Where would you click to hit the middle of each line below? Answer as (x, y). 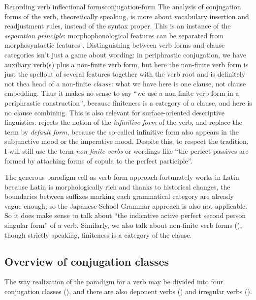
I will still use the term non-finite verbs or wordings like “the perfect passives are (127, 150)
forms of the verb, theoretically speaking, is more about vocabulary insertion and (127, 16)
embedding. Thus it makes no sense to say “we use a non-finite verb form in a (122, 93)
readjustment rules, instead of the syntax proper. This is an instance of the (118, 26)
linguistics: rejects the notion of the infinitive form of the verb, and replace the (123, 122)
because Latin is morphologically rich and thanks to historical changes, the (117, 186)
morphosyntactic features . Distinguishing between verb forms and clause (115, 45)
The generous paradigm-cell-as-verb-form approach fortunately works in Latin (122, 177)
